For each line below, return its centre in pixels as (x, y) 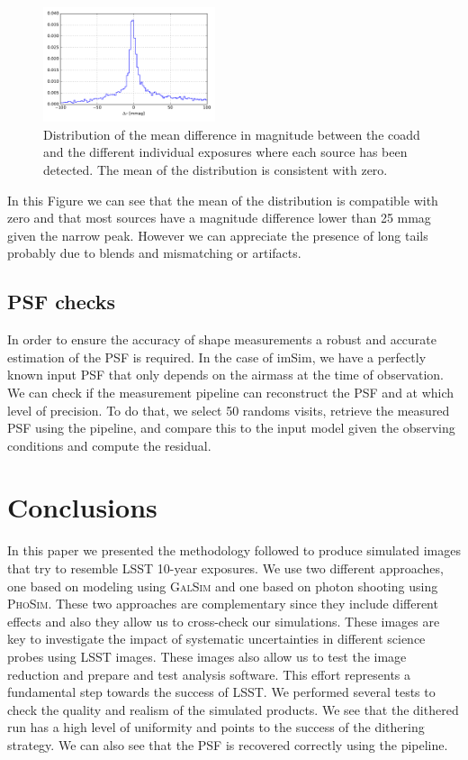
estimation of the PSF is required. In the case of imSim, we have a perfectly (217, 357)
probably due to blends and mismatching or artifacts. (154, 253)
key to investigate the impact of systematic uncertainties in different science (216, 639)
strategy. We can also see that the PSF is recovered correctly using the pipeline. (228, 744)
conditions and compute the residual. (109, 445)
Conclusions (82, 507)
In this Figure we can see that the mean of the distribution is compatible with (223, 200)
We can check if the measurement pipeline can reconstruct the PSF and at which (231, 392)
